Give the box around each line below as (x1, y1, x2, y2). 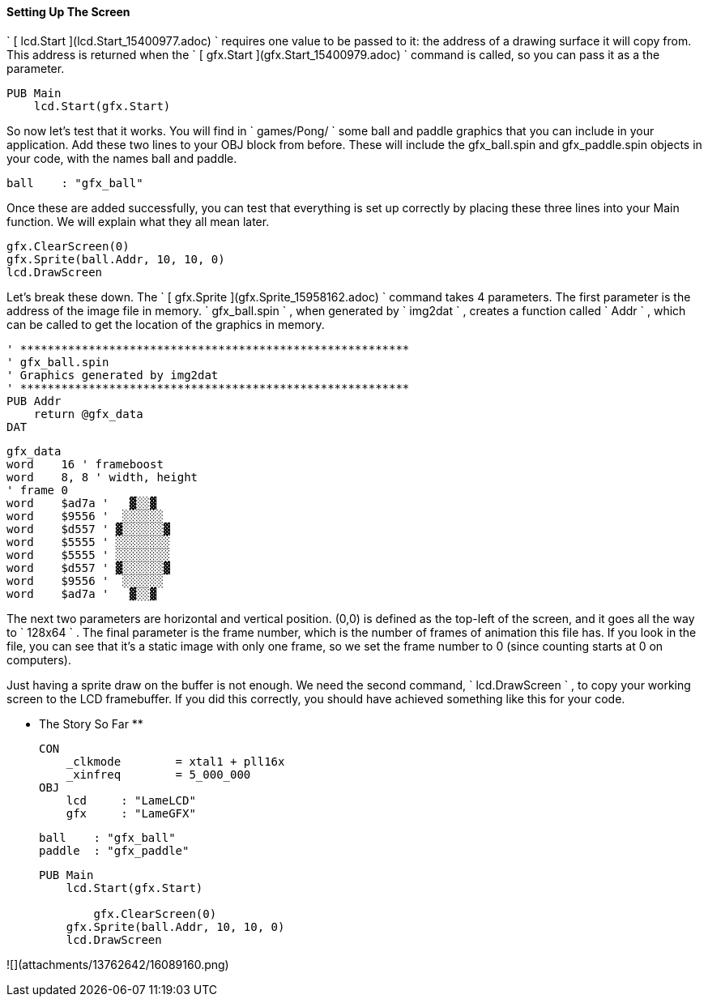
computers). (6, 652, 71, 667)
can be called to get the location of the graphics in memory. (6, 317, 325, 331)
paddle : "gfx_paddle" (39, 843, 190, 857)
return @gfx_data (33, 407, 143, 420)
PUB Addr (6, 394, 62, 408)
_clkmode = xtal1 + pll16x (66, 754, 285, 768)
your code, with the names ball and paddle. (6, 151, 237, 165)
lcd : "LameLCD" (66, 793, 196, 807)
